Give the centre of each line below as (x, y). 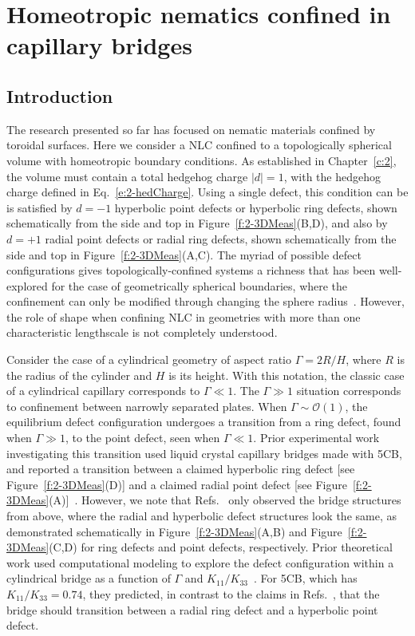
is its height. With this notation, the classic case (287, 375)
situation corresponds (349, 391)
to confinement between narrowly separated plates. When (147, 406)
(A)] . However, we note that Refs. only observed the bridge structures (225, 500)
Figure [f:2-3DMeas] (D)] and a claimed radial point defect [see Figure (177, 484)
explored (27, 285)
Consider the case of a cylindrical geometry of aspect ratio (149, 359)
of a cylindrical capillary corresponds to (103, 391)
